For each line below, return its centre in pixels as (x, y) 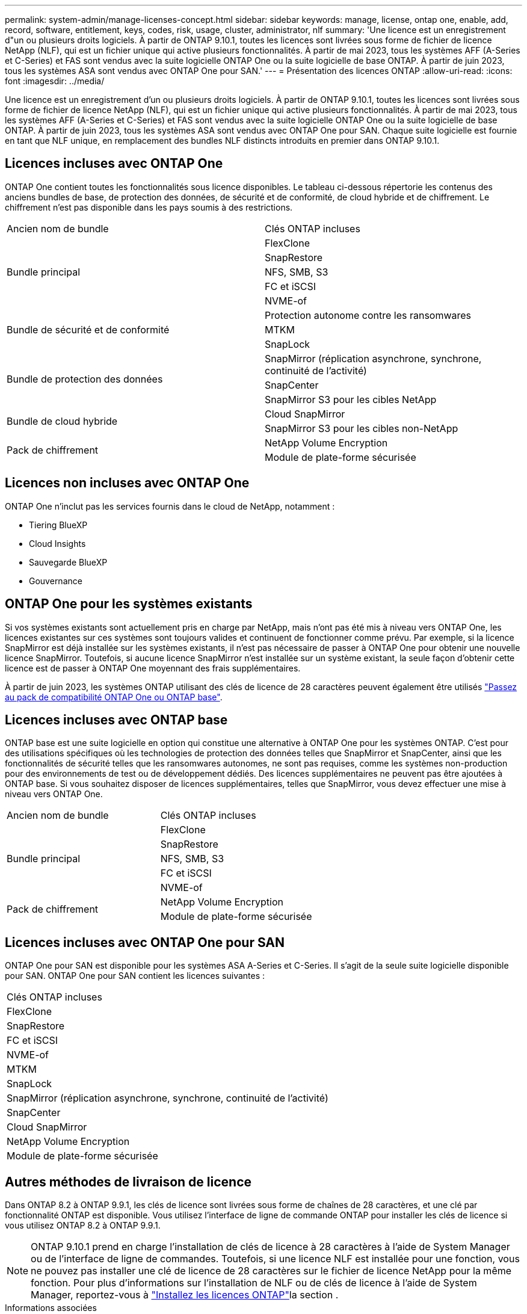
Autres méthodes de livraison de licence (128, 1182)
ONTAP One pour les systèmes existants (129, 604)
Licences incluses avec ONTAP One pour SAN (145, 942)
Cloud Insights (57, 543)
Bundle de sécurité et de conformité (88, 329)
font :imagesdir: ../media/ (55, 81)
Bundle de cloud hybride (62, 421)
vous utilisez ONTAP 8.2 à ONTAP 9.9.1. (83, 1226)
